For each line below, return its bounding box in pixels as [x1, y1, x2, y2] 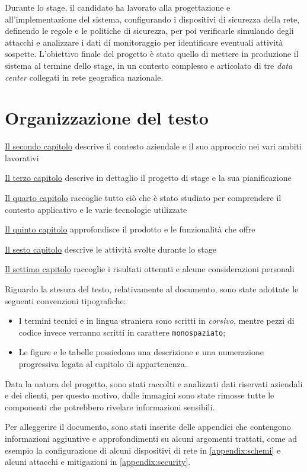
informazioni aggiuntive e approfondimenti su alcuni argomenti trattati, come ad [5, 432, 297, 445]
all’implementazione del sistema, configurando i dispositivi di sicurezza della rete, [5, 12, 300, 25]
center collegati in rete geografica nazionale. [5, 71, 164, 83]
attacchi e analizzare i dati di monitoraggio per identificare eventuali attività [5, 36, 283, 48]
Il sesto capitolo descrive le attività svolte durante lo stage [5, 243, 217, 255]
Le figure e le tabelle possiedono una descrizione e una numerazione [18, 346, 264, 358]
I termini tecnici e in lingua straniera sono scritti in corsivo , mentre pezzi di [18, 314, 295, 327]
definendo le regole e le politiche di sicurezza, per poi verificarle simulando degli [5, 24, 294, 37]
